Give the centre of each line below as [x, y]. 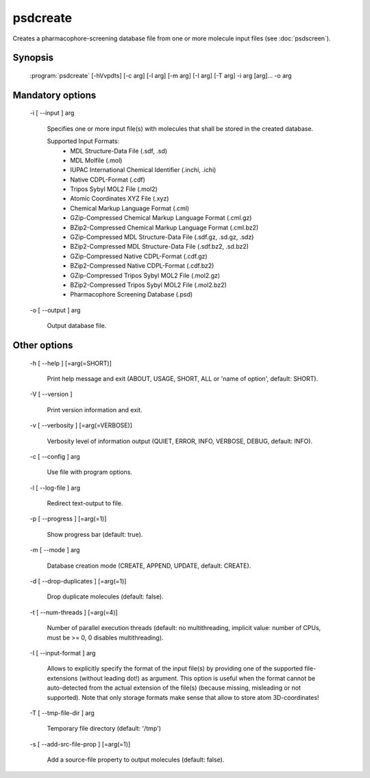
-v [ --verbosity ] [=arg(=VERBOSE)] [81, 425]
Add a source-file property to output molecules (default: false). [136, 760]
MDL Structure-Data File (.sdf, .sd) [119, 151]
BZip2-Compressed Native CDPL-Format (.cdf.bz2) [142, 266]
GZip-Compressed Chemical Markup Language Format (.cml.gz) [161, 218]
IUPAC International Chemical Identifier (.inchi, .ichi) [143, 170]
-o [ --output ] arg [55, 310]
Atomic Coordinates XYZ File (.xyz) [120, 199]
